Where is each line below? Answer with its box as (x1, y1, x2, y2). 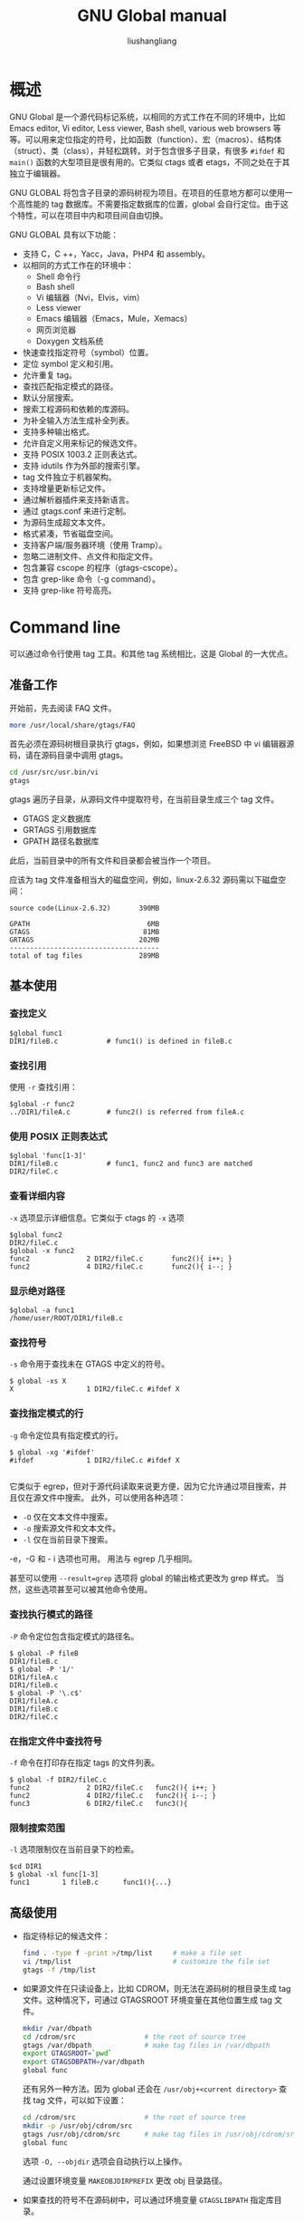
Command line (9, 617, 121, 637)
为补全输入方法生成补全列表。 (22, 414, 134, 426)
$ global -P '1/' (9, 1665, 75, 1674)
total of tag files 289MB (9, 951, 160, 961)
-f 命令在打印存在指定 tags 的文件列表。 (9, 1757, 160, 1768)
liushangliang (127, 35, 177, 46)
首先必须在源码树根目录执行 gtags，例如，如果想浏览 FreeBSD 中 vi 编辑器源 (9, 739, 295, 749)
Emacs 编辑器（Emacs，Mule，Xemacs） (35, 313, 193, 323)
